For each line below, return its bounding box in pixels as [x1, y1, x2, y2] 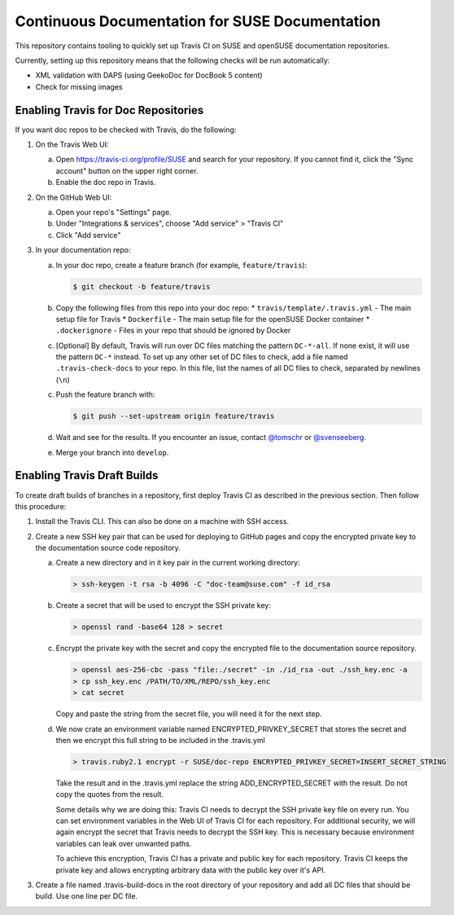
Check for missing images [35, 81, 123, 91]
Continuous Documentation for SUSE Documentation [15, 12, 382, 30]
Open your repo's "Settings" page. [55, 207, 172, 217]
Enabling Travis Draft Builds [15, 468, 159, 482]
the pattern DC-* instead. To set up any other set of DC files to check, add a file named [55, 352, 348, 362]
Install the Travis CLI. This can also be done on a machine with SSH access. [35, 517, 289, 526]
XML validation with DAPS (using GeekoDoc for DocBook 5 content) [35, 70, 264, 81]
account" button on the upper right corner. [55, 165, 199, 175]
